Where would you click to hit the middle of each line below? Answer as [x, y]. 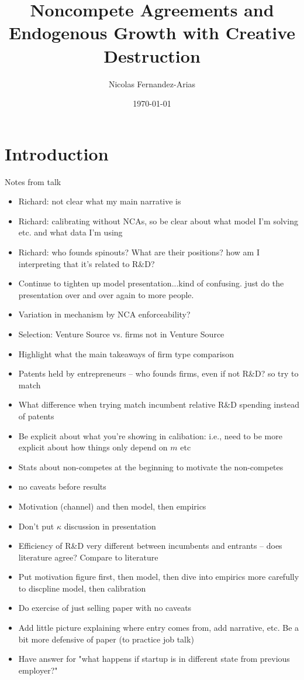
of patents [36, 416]
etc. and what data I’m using [70, 232]
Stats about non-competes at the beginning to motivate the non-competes [151, 467]
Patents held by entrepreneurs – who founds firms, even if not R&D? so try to [158, 373]
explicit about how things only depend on [93, 447]
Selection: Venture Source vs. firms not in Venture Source [121, 334]
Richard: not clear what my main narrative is [100, 201]
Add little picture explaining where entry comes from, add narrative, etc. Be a [159, 628]
